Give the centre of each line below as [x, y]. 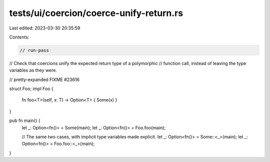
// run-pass [34, 50]
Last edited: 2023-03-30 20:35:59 [45, 28]
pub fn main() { [25, 120]
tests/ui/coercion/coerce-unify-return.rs [96, 13]
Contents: [19, 37]
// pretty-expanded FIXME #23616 [44, 79]
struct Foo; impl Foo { [31, 89]
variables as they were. [33, 70]
